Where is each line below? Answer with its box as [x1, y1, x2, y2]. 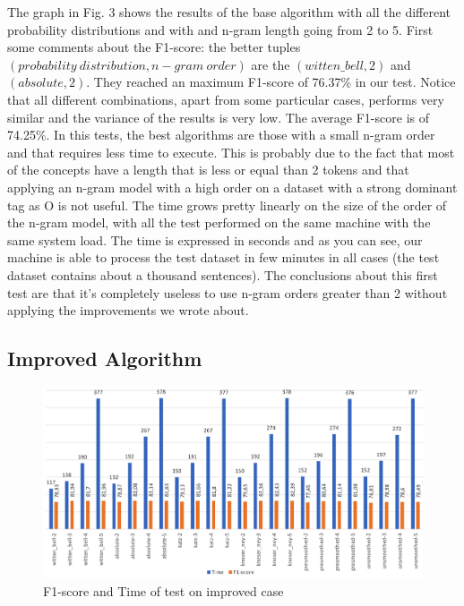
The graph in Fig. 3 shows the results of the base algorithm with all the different [7, 3, 451, 21]
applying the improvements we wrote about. [7, 301, 249, 320]
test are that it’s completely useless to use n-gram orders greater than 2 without [7, 283, 448, 302]
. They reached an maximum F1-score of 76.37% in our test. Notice [86, 73, 456, 91]
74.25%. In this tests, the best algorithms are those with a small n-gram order [7, 125, 435, 144]
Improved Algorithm [7, 345, 202, 372]
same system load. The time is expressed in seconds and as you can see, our [7, 230, 423, 249]
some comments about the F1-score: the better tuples [7, 38, 301, 56]
